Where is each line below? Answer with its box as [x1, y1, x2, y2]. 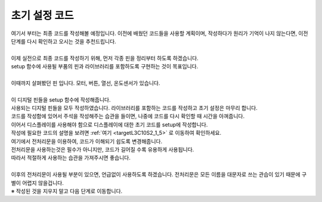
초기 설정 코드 [11, 9, 74, 22]
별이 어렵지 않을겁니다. [11, 179, 64, 187]
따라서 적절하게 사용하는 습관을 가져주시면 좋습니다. [11, 154, 131, 162]
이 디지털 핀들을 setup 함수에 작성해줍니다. [11, 96, 111, 103]
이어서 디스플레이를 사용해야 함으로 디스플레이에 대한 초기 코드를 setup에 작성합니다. [11, 121, 208, 128]
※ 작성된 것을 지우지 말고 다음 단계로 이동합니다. [11, 187, 123, 194]
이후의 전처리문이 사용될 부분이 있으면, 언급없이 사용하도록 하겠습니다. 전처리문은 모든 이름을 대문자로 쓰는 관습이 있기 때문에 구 [11, 171, 307, 178]
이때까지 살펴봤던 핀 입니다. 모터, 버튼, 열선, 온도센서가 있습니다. [11, 79, 160, 86]
